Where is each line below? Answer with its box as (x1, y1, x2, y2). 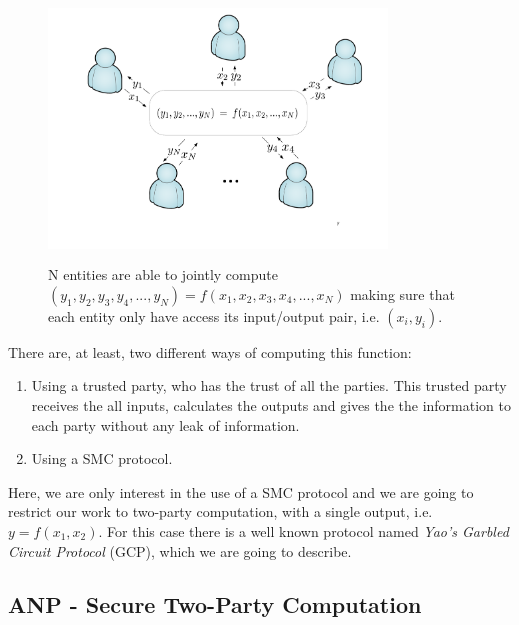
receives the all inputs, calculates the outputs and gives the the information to (31, 394, 511, 415)
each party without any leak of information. (31, 414, 300, 435)
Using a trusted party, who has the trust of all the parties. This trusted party (31, 375, 507, 396)
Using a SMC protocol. (31, 448, 173, 469)
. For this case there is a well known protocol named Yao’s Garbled (98, 520, 509, 541)
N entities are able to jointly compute (48, 264, 278, 285)
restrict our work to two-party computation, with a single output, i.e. (8, 501, 433, 522)
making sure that (350, 283, 455, 304)
